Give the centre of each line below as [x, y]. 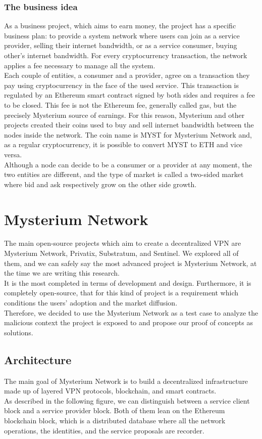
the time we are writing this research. [62, 273]
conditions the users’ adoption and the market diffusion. [91, 302]
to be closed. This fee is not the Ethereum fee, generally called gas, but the [120, 104]
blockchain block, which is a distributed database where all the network [115, 420]
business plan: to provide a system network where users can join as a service [122, 35]
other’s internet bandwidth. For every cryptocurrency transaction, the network [126, 55]
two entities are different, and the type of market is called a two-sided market [124, 174]
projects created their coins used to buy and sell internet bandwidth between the [129, 125]
